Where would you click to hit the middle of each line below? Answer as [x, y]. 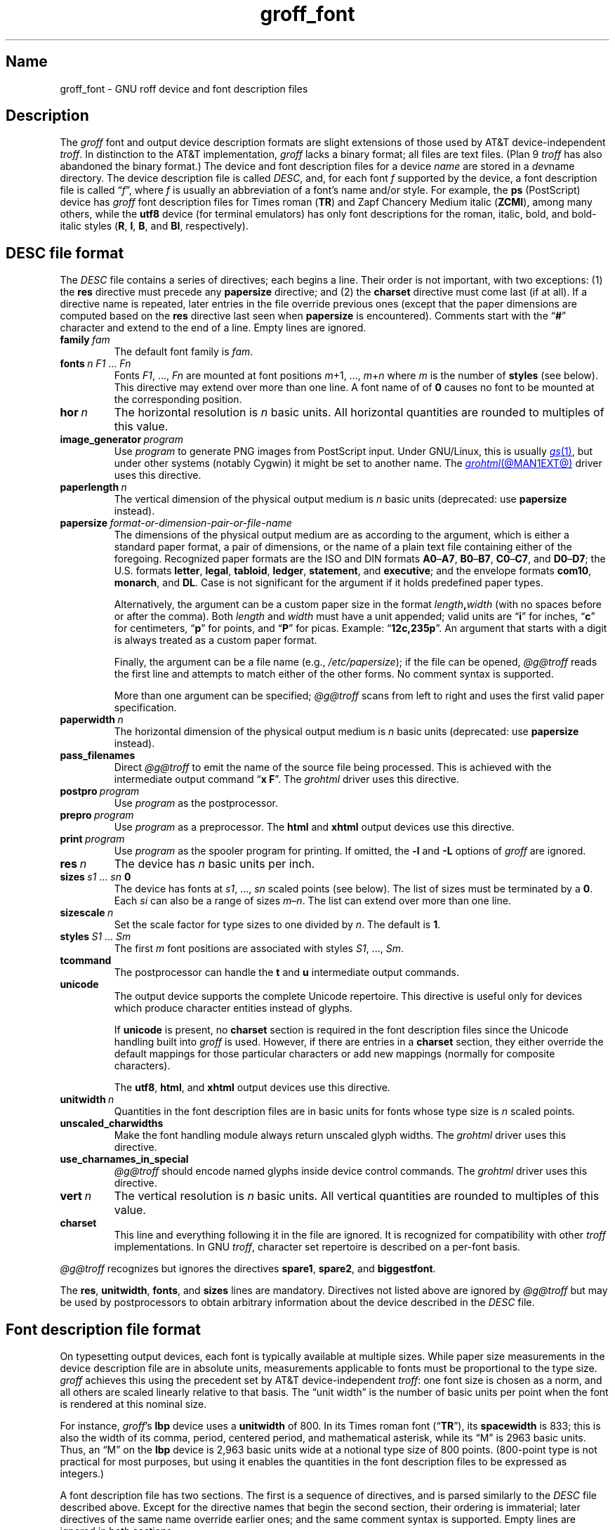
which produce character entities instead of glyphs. [233, 1008]
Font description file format [104, 1329]
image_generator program [121, 440]
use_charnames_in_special [124, 1159]
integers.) [82, 1474]
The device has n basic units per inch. [214, 864]
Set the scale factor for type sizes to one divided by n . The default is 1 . [277, 925]
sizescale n [87, 913]
